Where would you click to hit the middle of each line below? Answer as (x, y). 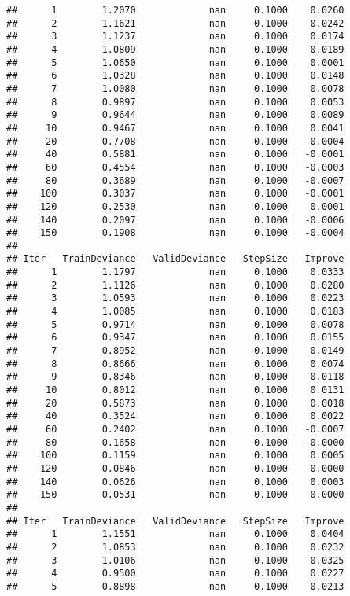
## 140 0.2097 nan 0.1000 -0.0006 (175, 220)
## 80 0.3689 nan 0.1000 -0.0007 (175, 180)
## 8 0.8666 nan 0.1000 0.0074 (175, 364)
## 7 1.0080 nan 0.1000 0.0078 (175, 88)
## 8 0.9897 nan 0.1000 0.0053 (175, 102)
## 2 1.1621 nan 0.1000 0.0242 (175, 23)
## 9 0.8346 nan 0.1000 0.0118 (175, 377)
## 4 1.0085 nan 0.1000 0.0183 (175, 312)
